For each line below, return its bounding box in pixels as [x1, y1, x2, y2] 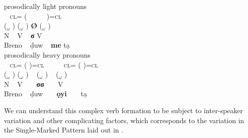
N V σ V [4, 30, 42, 40]
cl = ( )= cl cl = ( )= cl [9, 59, 98, 69]
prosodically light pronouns [4, 1, 87, 11]
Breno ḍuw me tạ [4, 40, 70, 50]
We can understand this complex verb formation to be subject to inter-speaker [4, 105, 243, 115]
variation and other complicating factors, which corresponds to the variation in [4, 115, 245, 125]
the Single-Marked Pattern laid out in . [4, 125, 123, 135]
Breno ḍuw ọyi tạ [4, 88, 87, 99]
